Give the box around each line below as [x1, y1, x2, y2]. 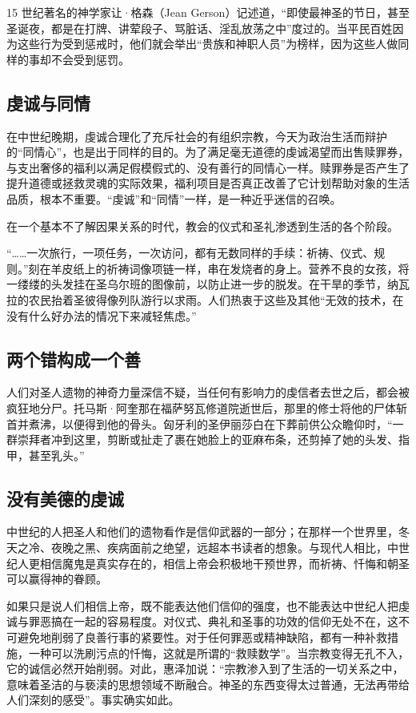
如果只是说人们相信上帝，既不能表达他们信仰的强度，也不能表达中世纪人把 [6, 597, 398, 614]
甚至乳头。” [28, 446, 85, 463]
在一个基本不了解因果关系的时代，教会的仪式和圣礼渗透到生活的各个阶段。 [6, 217, 398, 234]
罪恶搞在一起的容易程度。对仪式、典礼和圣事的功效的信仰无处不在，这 [28, 613, 398, 630]
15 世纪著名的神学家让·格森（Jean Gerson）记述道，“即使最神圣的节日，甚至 [6, 4, 410, 20]
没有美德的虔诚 [6, 485, 124, 510]
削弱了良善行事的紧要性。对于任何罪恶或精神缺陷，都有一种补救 [50, 629, 387, 646]
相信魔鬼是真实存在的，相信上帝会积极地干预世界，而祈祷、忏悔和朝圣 [39, 554, 410, 571]
